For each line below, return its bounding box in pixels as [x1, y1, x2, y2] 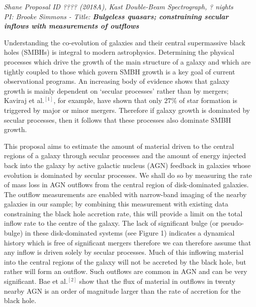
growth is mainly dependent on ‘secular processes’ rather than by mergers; [4, 85, 229, 96]
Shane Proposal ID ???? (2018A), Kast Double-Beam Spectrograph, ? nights [4, 1, 233, 11]
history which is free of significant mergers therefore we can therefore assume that [4, 237, 251, 247]
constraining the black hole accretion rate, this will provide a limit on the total [4, 208, 243, 218]
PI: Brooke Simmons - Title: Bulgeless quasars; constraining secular [4, 11, 229, 21]
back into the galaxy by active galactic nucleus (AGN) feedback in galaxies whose [4, 160, 251, 170]
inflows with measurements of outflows [4, 21, 139, 31]
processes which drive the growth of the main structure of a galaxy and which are [4, 56, 251, 67]
